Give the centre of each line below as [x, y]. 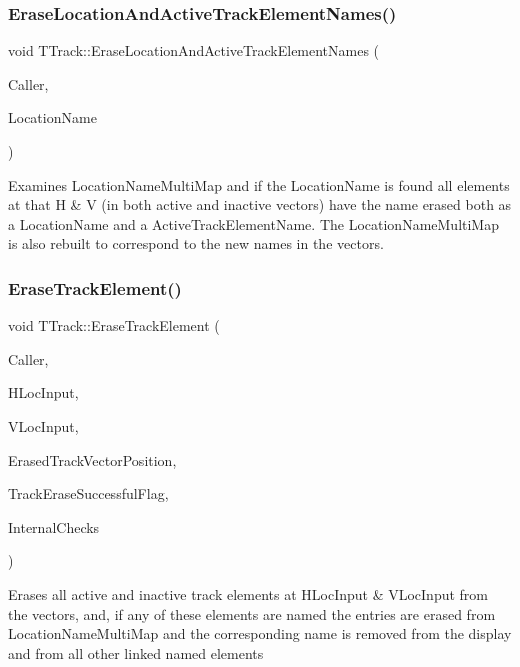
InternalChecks [54, 526]
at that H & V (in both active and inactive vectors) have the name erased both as [260, 204]
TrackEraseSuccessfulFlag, [88, 493]
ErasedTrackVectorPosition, [92, 459]
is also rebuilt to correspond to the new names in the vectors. [196, 243]
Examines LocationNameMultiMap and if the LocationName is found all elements [259, 184]
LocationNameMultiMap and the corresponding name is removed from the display [260, 633]
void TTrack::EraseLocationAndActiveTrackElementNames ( [194, 50]
